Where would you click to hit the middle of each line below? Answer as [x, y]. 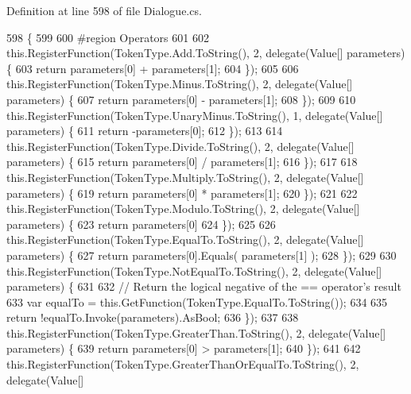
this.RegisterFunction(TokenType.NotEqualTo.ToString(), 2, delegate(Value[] [194, 270]
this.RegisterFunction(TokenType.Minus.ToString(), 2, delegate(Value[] [180, 84]
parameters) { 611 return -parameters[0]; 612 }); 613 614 [145, 131]
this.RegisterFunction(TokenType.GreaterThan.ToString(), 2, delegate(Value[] [196, 332]
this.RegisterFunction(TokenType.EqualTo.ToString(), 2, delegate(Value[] [185, 239]
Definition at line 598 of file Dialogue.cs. [104, 10]
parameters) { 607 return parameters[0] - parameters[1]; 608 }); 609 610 [181, 99]
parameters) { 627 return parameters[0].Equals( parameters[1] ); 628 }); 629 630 [202, 255]
